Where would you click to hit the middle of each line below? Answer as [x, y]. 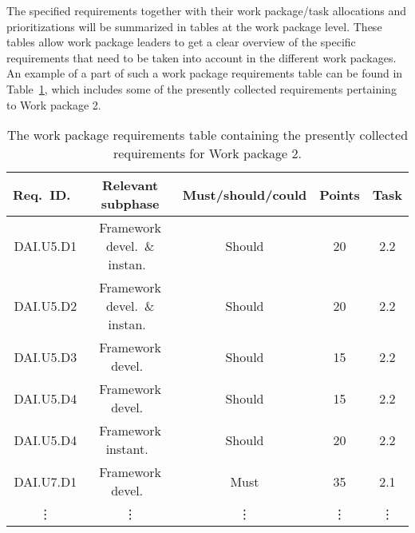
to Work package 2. [54, 104]
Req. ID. [42, 194]
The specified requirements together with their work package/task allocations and [206, 10]
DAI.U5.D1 [45, 246]
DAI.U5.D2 [45, 306]
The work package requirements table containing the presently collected [207, 135]
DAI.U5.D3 [45, 356]
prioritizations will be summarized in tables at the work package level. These [194, 26]
